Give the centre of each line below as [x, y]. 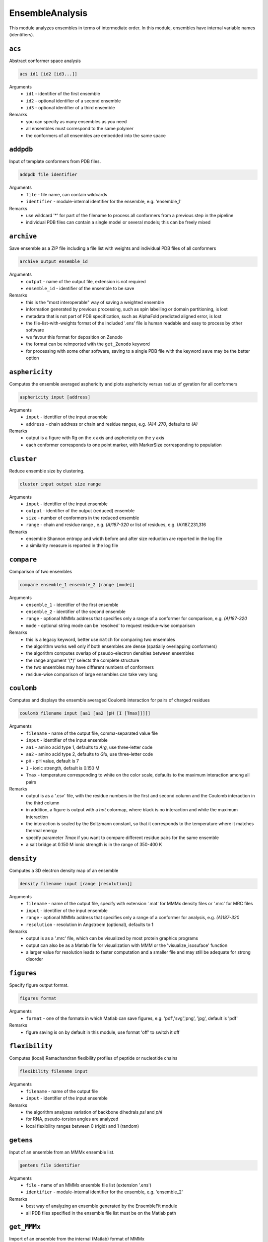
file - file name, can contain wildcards [67, 194]
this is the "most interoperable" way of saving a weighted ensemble [95, 302]
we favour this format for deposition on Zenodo [74, 337]
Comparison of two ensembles [40, 572]
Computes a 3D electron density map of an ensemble [64, 870]
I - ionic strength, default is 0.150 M [63, 768]
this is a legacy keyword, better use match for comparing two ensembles [101, 639]
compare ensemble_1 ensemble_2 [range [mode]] [77, 585]
